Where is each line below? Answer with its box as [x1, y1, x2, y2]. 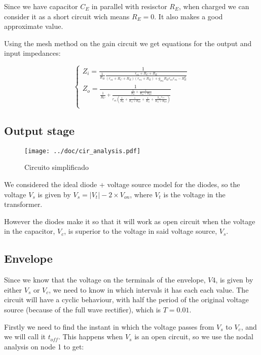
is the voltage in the [163, 189, 226, 199]
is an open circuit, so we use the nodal [134, 331, 253, 342]
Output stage [4, 122, 75, 138]
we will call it [4, 331, 46, 342]
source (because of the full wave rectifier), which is [4, 304, 161, 314]
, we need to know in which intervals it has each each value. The [49, 284, 249, 295]
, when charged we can [178, 1, 249, 11]
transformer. [4, 199, 43, 209]
